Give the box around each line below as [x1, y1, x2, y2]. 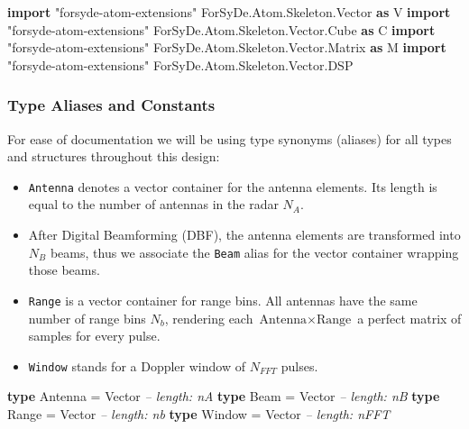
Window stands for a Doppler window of [28, 356, 245, 375]
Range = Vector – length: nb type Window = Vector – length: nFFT [7, 404, 391, 423]
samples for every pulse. [28, 326, 161, 345]
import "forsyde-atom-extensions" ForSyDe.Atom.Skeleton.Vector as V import [7, 3, 451, 21]
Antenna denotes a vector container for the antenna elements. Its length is [28, 177, 437, 196]
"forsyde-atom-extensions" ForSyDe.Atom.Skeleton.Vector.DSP [7, 55, 354, 74]
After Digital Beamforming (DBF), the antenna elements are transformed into [28, 225, 461, 244]
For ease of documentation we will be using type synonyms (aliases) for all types [7, 129, 452, 148]
